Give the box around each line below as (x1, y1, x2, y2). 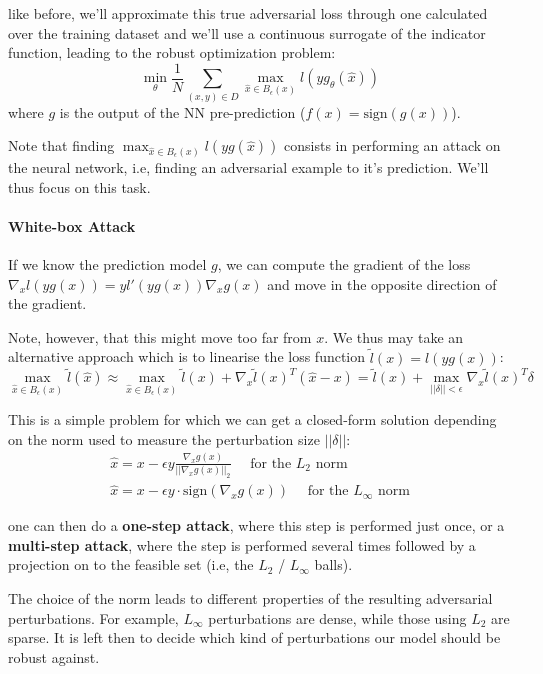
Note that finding (8, 135, 115, 156)
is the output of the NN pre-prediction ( (59, 101, 306, 122)
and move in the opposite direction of (267, 273, 497, 294)
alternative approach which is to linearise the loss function (8, 346, 366, 367)
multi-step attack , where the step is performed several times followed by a (8, 534, 476, 555)
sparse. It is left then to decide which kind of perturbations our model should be (8, 627, 501, 648)
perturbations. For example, (8, 607, 179, 628)
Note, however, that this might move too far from (8, 326, 312, 347)
